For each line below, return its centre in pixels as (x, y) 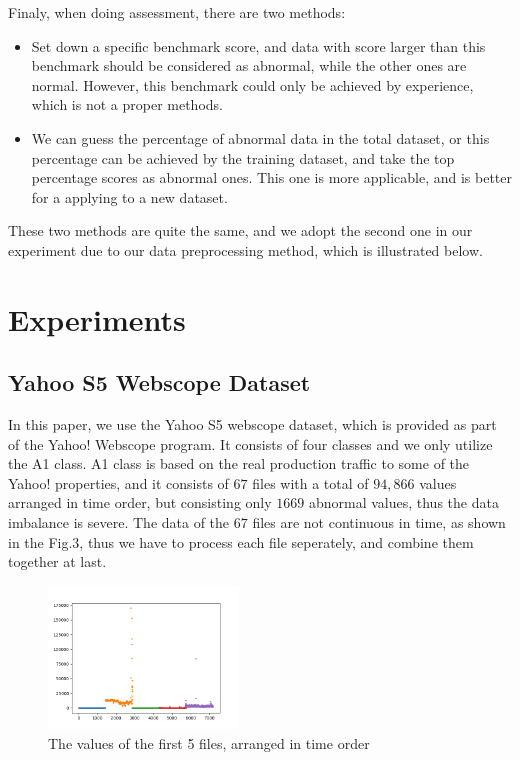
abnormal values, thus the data (403, 502)
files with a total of (310, 482)
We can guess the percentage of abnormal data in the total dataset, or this (260, 137)
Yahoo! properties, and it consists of (118, 482)
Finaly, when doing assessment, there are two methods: (177, 12)
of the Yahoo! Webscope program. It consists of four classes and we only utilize (250, 443)
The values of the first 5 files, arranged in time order (209, 742)
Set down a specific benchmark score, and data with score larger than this (258, 45)
